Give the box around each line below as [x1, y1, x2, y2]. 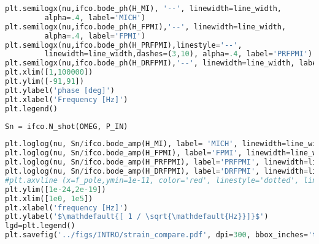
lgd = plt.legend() [5, 221, 75, 231]
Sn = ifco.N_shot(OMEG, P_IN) [5, 122, 128, 131]
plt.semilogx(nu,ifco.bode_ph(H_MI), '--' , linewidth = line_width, [5, 4, 282, 13]
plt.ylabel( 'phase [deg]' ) [5, 86, 115, 95]
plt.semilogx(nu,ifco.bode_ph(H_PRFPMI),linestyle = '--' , [5, 40, 242, 50]
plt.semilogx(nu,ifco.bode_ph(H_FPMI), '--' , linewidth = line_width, [5, 22, 286, 31]
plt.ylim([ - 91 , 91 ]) [5, 77, 84, 86]
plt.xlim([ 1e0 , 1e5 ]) [5, 194, 93, 203]
